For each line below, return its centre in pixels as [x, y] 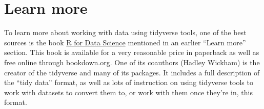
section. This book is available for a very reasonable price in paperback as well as [132, 52]
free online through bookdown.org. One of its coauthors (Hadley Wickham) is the [132, 62]
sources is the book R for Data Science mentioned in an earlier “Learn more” [125, 42]
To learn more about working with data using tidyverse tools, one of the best [125, 32]
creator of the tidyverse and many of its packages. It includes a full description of [132, 72]
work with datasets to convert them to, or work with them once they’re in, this [128, 92]
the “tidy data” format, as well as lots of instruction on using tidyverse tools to [129, 82]
